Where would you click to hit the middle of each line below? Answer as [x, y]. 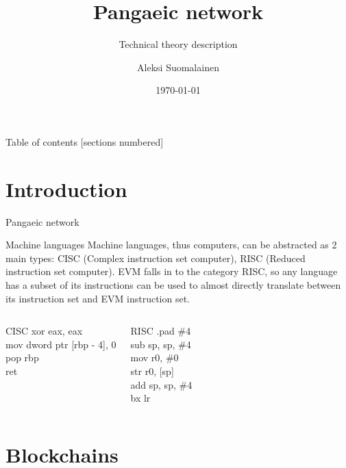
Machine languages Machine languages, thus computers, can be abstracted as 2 [171, 245]
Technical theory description [178, 44]
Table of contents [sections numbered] [85, 141]
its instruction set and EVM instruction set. [98, 298]
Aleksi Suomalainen [178, 67]
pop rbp [22, 357]
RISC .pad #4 [161, 331]
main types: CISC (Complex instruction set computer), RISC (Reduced [156, 258]
